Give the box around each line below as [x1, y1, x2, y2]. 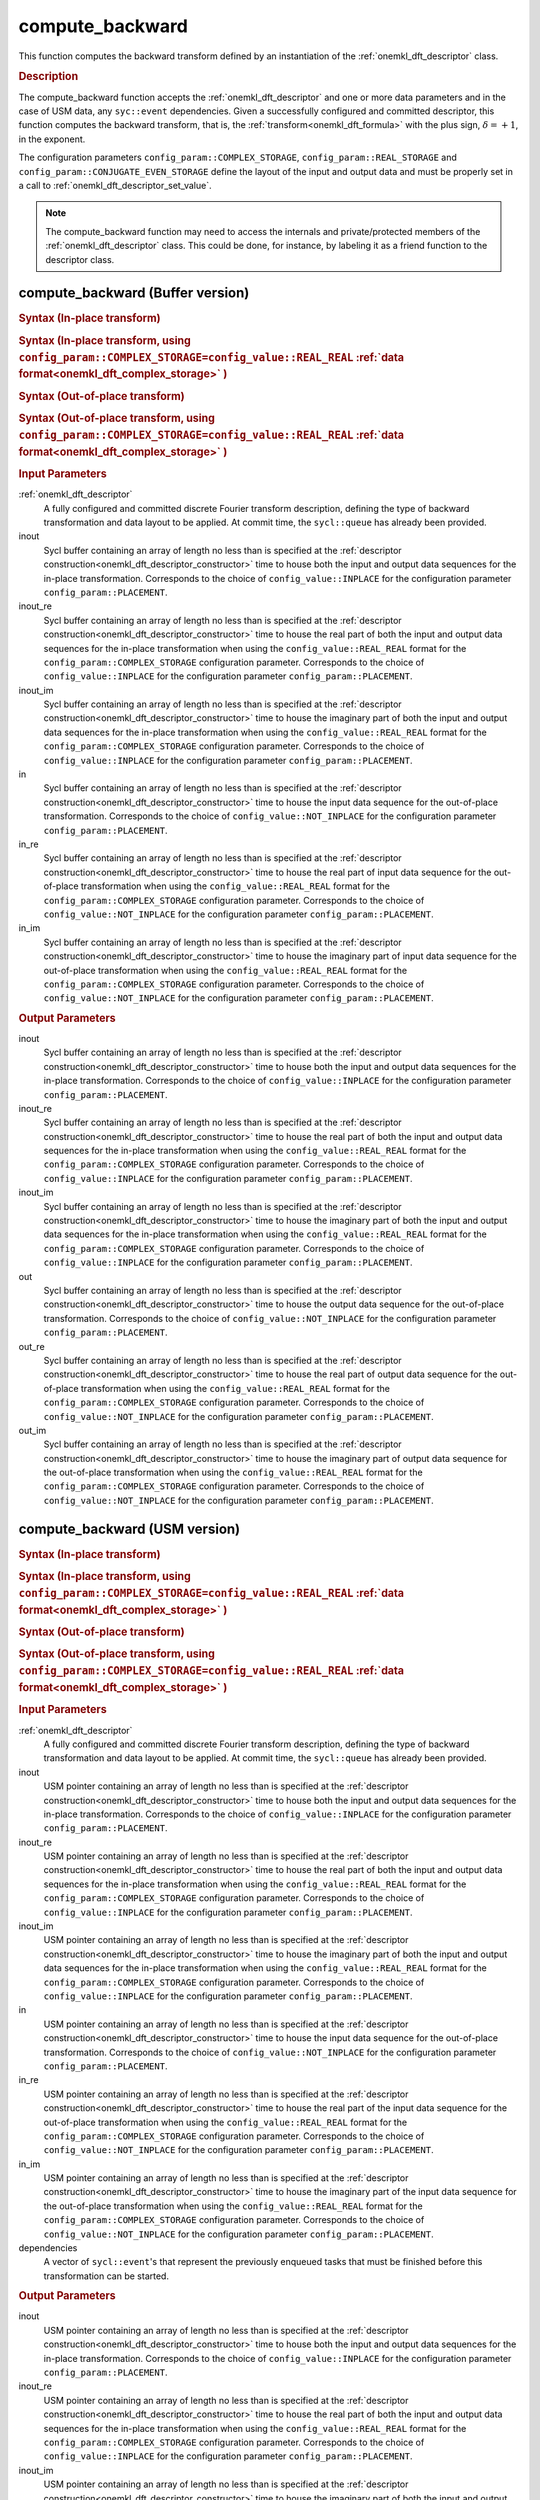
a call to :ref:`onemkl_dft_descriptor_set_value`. [18, 179, 212, 191]
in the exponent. [18, 133, 86, 145]
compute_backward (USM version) [18, 1520, 240, 1537]
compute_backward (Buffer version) [18, 285, 250, 302]
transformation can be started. [43, 2270, 170, 2282]
